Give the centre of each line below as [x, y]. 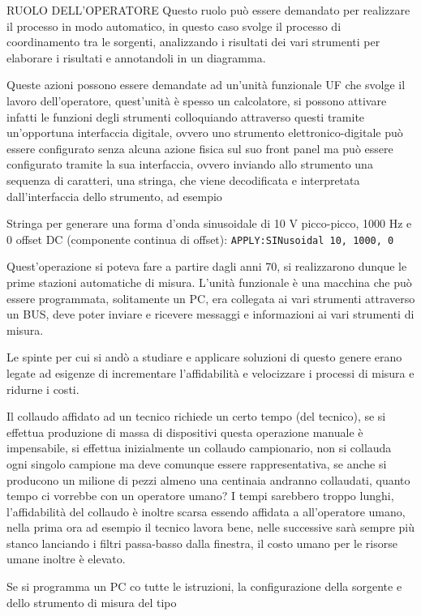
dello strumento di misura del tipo [92, 602]
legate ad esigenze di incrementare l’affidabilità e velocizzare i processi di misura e [210, 372]
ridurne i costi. [43, 389]
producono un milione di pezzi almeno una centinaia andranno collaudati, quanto [208, 479]
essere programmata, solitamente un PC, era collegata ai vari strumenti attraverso [211, 298]
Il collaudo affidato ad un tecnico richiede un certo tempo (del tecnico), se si [196, 416]
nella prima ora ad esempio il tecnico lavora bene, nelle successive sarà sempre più [211, 527]
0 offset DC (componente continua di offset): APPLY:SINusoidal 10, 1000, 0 [200, 239]
